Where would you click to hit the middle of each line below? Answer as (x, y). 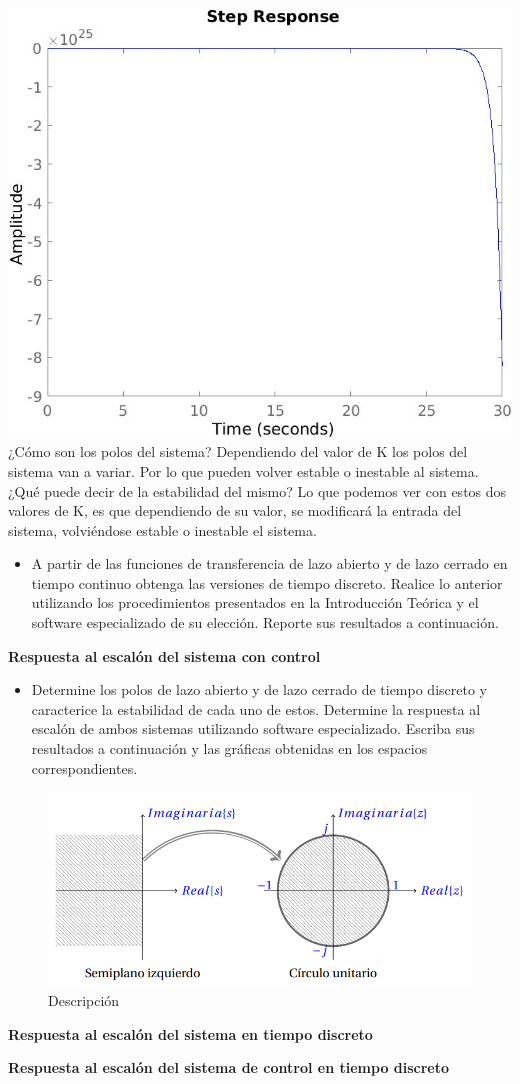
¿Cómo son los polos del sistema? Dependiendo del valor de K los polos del (238, 451)
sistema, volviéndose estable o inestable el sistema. (162, 529)
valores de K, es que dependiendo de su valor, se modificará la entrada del (235, 510)
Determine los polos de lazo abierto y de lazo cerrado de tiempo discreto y (259, 689)
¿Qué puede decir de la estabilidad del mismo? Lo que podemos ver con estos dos (257, 490)
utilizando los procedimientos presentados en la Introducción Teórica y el (255, 602)
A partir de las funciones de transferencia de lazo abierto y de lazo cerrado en (269, 563)
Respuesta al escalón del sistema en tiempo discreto (190, 1033)
